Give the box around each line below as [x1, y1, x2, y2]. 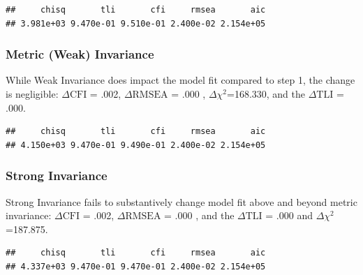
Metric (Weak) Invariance [6, 45, 154, 63]
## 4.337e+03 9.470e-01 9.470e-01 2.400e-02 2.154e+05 [6, 261, 266, 272]
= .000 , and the [164, 208, 235, 223]
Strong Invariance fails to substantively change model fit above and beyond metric [6, 194, 357, 209]
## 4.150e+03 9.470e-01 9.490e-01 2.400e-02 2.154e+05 [6, 140, 266, 150]
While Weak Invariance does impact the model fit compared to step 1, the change [6, 73, 355, 87]
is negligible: [6, 87, 59, 101]
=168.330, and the [227, 87, 306, 101]
